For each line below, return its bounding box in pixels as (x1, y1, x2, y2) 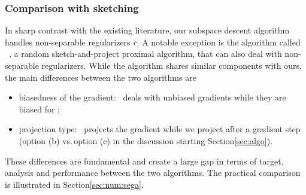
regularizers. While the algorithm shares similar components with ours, (41, 59, 302, 71)
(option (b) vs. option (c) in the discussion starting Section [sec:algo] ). (19, 134, 273, 147)
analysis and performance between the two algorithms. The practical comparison (5, 166, 301, 179)
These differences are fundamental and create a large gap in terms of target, (5, 154, 284, 167)
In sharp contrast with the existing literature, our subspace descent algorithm (5, 24, 290, 36)
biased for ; (19, 102, 60, 115)
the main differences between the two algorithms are (5, 71, 196, 83)
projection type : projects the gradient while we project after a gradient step (19, 123, 301, 135)
